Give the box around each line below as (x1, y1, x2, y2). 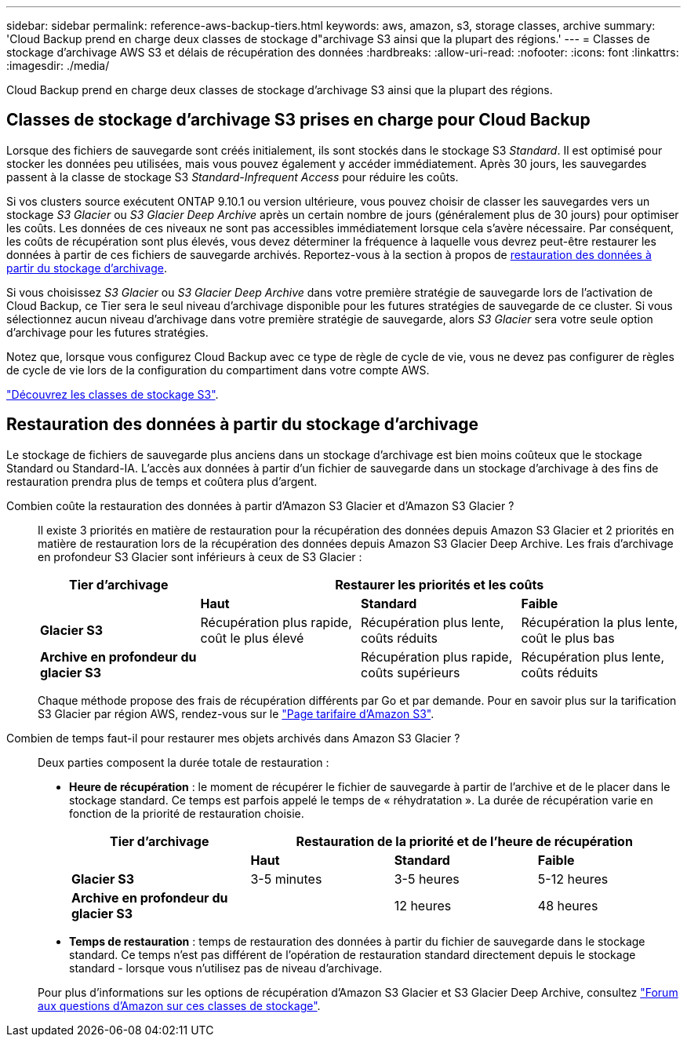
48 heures (537, 897, 598, 914)
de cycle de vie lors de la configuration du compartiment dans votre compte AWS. (6, 363, 430, 377)
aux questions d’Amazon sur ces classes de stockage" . (38, 998, 321, 1012)
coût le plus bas (521, 629, 615, 646)
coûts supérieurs (361, 664, 460, 680)
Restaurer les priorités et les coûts (335, 576, 544, 593)
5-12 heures (537, 870, 609, 887)
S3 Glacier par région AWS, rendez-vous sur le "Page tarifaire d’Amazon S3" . (38, 706, 434, 720)
